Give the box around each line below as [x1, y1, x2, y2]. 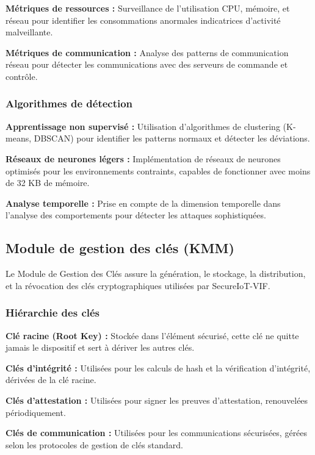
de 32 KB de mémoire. [5, 176, 90, 189]
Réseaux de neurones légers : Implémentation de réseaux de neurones [5, 152, 281, 165]
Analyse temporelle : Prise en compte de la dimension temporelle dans [5, 196, 281, 209]
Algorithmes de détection [5, 96, 133, 111]
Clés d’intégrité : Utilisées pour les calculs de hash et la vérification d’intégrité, [5, 361, 311, 374]
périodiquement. [5, 406, 66, 418]
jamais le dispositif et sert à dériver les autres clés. [5, 341, 195, 354]
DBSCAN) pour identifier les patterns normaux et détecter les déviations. [34, 132, 310, 145]
